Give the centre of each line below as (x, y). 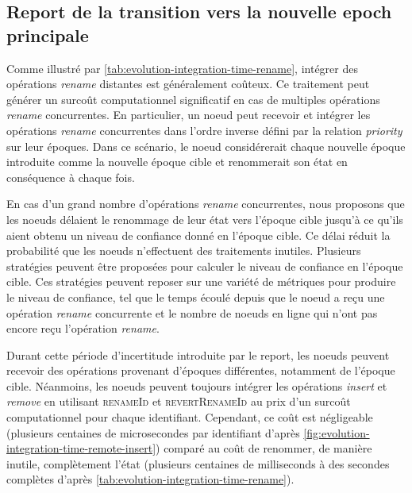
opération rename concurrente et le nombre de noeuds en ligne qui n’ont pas (192, 312)
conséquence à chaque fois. (71, 177)
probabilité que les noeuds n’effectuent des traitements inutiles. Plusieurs (184, 250)
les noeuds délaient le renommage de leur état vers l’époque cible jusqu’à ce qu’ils (205, 219)
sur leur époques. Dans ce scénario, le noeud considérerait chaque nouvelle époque (206, 146)
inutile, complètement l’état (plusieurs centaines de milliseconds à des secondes (198, 463)
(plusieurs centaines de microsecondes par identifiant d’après (153, 432)
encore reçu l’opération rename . (83, 328)
